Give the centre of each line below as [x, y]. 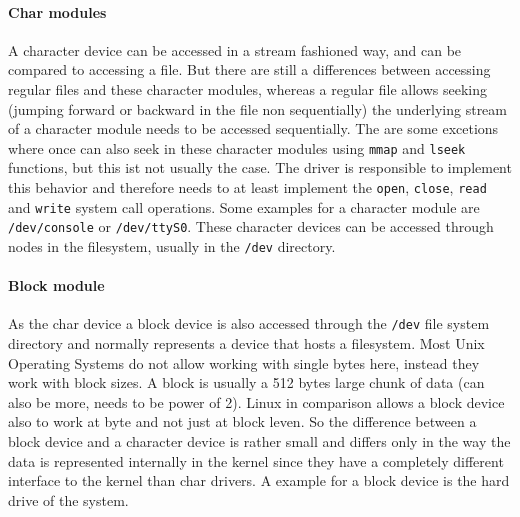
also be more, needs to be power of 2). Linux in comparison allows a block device [256, 401]
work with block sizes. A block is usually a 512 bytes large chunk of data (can [246, 382]
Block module [56, 285]
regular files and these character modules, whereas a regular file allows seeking [248, 88]
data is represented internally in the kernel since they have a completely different [256, 460]
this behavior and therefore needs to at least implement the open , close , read [247, 187]
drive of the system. [68, 499]
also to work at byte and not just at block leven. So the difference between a [242, 421]
